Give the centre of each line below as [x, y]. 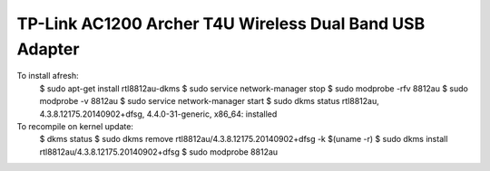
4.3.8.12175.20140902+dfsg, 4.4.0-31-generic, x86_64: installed [158, 114]
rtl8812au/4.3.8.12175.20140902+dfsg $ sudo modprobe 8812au [159, 152]
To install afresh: [48, 76]
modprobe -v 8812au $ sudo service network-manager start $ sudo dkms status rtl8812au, [210, 101]
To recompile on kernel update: [75, 126]
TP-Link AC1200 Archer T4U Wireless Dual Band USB [221, 24]
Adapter [48, 49]
